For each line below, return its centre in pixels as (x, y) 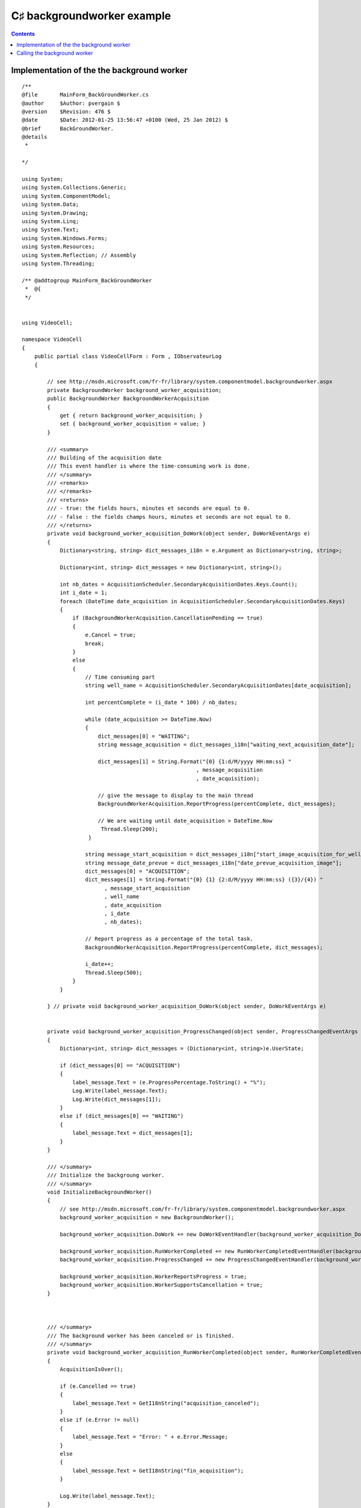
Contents (23, 34)
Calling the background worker (55, 53)
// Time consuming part (120, 677)
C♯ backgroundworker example (91, 16)
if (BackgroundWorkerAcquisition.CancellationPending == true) (168, 618)
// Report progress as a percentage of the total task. (169, 939)
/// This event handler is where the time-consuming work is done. (149, 466)
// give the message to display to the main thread (176, 795)
